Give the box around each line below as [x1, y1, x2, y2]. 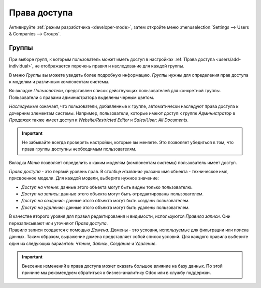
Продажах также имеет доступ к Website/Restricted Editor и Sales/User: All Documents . [9, 117, 188, 123]
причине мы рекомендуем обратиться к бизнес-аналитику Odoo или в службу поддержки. [22, 270, 211, 275]
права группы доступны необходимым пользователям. [22, 146, 136, 152]
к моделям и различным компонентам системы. [9, 79, 110, 85]
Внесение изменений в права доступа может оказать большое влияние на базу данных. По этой [22, 263, 223, 269]
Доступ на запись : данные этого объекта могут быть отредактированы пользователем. [21, 191, 204, 197]
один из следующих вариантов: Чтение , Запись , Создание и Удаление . [9, 240, 157, 246]
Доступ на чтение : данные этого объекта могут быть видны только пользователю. [21, 184, 193, 190]
